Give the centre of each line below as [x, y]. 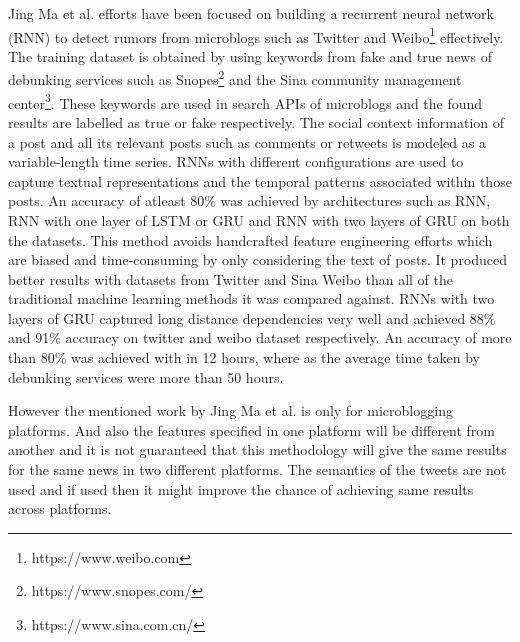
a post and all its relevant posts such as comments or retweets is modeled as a [247, 141]
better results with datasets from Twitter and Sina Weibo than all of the [230, 278]
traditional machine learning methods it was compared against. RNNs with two [251, 298]
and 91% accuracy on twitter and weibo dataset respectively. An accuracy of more [260, 337]
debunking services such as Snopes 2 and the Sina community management [235, 78]
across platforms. [60, 508]
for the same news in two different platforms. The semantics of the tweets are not [257, 469]
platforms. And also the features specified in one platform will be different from [252, 429]
